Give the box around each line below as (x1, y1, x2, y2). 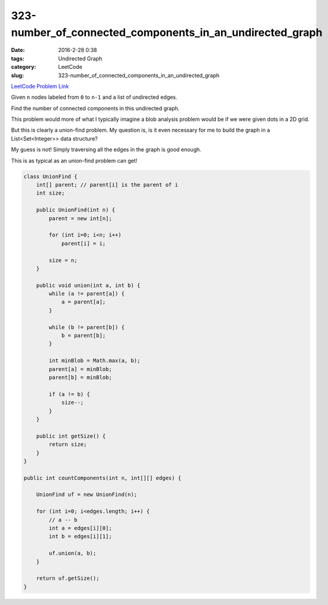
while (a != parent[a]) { (48, 290, 125, 297)
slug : (11, 72, 24, 79)
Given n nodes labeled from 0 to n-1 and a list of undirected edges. (11, 93, 177, 101)
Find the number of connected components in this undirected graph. (11, 105, 180, 112)
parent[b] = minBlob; (48, 374, 112, 381)
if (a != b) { (48, 391, 90, 397)
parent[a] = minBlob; (48, 366, 112, 372)
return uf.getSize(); (36, 575, 100, 582)
